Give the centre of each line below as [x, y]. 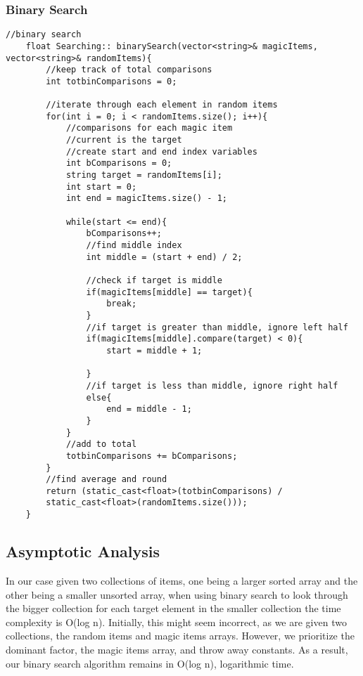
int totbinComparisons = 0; [112, 81]
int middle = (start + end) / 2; [164, 257]
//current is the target [124, 140]
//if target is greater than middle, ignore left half [217, 327]
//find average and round [107, 480]
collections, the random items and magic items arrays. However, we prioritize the [180, 636]
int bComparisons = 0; [119, 163]
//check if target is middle [154, 280]
